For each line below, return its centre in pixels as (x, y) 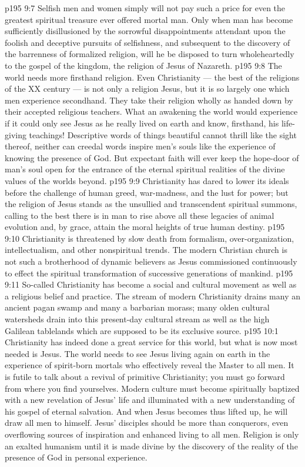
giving (16, 134)
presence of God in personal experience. (76, 457)
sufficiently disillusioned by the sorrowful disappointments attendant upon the (145, 31)
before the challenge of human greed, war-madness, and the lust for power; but (147, 192)
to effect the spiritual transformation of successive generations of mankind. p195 (149, 273)
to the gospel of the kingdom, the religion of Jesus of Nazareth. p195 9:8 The (143, 65)
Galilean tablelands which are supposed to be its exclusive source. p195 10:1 (142, 330)
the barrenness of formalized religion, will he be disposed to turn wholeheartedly (150, 54)
